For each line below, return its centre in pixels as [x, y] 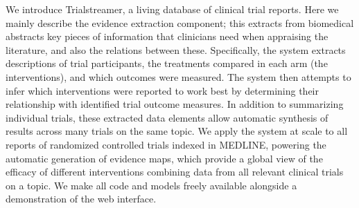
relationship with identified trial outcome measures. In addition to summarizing [175, 104]
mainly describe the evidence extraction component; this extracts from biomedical [180, 22]
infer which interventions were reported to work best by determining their [162, 90]
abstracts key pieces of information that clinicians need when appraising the [167, 36]
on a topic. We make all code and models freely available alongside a [151, 185]
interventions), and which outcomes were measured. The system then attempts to [178, 76]
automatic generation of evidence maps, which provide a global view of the [164, 158]
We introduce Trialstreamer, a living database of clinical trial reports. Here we [172, 9]
